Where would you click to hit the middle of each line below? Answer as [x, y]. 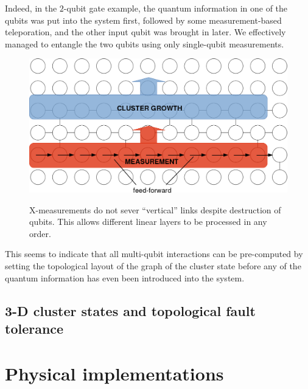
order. [40, 233]
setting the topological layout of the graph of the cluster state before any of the [153, 266]
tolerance [34, 328]
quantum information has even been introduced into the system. [125, 277]
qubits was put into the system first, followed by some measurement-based [143, 20]
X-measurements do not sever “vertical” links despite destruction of [155, 209]
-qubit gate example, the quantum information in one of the [176, 8]
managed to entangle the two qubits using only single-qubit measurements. [145, 43]
